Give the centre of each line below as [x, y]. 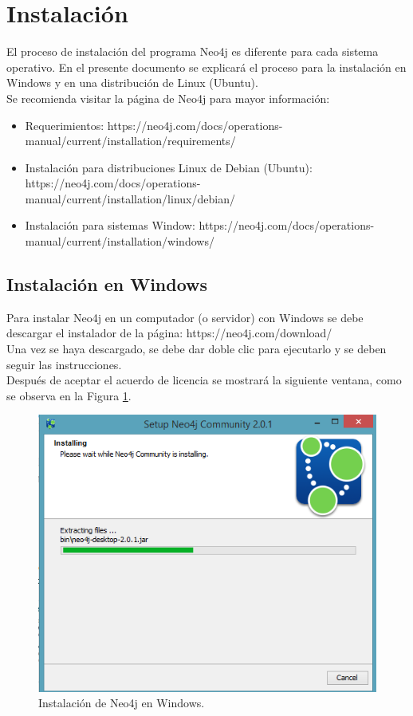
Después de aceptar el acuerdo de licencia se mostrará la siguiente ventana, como [204, 380]
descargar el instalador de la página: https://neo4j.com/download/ [169, 333]
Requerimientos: [65, 125]
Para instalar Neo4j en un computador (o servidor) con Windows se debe [185, 317]
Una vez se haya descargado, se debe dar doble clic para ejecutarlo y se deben [197, 349]
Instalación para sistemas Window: [110, 225]
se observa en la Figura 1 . [69, 395]
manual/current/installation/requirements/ [130, 141]
